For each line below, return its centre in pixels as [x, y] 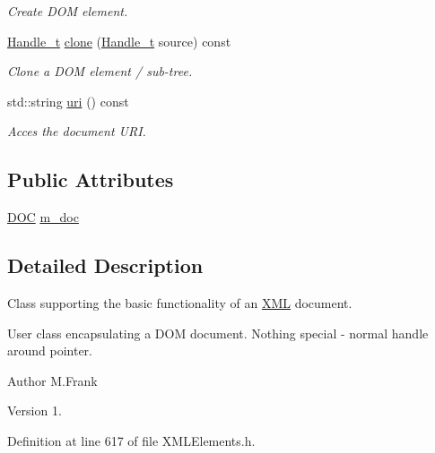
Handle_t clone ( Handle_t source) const [119, 41]
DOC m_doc [43, 217]
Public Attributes [91, 179]
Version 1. [35, 410]
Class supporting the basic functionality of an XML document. [180, 302]
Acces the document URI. [77, 131]
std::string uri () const [68, 101]
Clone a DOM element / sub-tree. [100, 71]
